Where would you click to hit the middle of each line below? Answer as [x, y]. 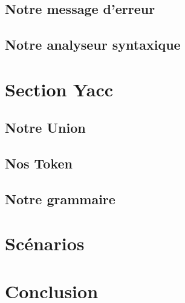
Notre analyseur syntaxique [93, 45]
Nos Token [39, 163]
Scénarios [45, 243]
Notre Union [45, 128]
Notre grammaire [60, 198]
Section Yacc [59, 89]
